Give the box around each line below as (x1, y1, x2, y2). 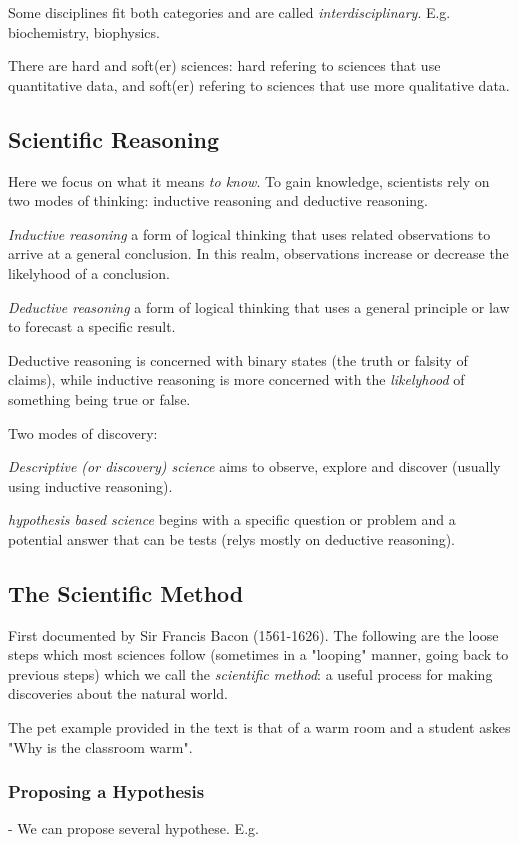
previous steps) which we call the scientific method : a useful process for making (8, 663, 493, 684)
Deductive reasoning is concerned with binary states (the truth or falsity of (8, 349, 468, 370)
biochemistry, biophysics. (8, 21, 160, 42)
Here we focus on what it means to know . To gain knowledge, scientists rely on (8, 170, 490, 191)
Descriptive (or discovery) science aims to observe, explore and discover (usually (8, 456, 501, 477)
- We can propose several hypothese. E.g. (8, 818, 259, 839)
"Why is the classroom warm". (8, 736, 193, 757)
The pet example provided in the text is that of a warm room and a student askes (8, 717, 511, 738)
